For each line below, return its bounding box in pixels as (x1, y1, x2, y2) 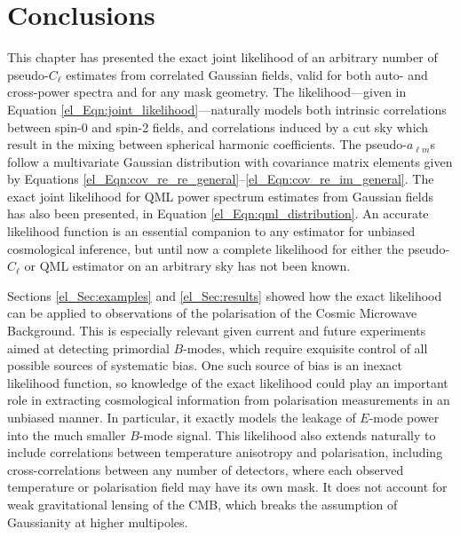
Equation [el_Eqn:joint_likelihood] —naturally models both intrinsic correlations (7, 99, 447, 118)
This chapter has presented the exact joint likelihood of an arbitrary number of (7, 48, 438, 67)
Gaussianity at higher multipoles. (7, 512, 188, 531)
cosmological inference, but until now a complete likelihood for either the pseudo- (7, 239, 450, 257)
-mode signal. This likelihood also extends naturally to (139, 425, 436, 444)
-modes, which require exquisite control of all (183, 338, 428, 357)
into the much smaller (7, 425, 126, 444)
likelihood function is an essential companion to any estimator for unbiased (7, 222, 416, 241)
